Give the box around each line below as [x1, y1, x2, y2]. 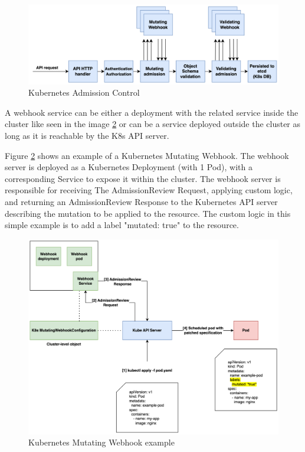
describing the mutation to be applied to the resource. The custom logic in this [5, 207, 291, 219]
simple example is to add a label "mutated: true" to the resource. [5, 219, 239, 231]
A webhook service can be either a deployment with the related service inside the [5, 106, 299, 118]
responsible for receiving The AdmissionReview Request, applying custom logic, [5, 184, 293, 196]
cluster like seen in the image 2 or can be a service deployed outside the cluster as [5, 118, 301, 130]
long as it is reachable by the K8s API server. [5, 129, 169, 141]
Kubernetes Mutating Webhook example [28, 436, 175, 448]
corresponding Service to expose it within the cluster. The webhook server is [5, 172, 281, 184]
